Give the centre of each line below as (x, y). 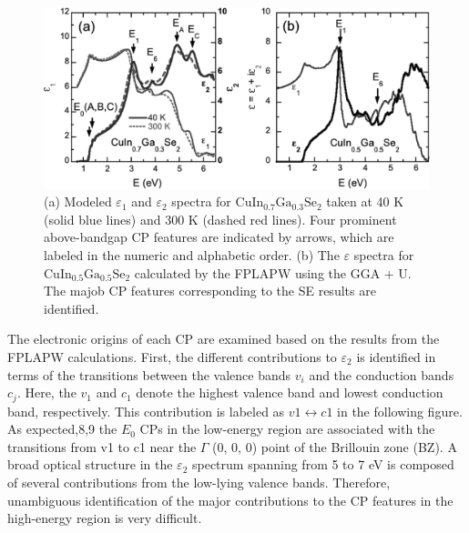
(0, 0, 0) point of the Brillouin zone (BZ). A (335, 446)
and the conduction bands (382, 374)
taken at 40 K (365, 201)
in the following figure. (400, 411)
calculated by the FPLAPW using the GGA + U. (273, 272)
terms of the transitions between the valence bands (149, 374)
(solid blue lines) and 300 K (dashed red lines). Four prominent (220, 219)
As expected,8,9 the (62, 429)
